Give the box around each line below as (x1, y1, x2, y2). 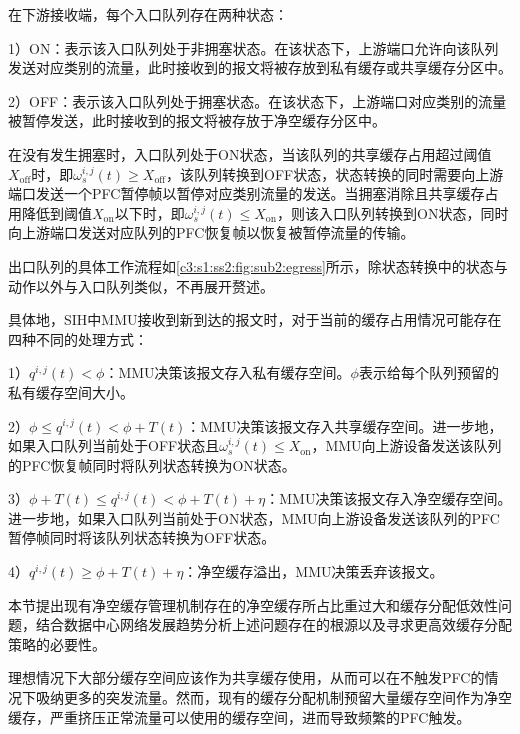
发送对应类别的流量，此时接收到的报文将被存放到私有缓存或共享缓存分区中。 (8, 57, 512, 78)
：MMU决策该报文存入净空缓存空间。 (265, 488, 512, 509)
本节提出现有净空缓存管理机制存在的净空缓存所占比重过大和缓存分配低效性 (8, 594, 498, 615)
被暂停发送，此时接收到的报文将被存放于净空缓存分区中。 (8, 110, 386, 131)
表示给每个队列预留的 (358, 362, 499, 383)
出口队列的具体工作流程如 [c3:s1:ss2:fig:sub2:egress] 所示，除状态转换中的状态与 (8, 255, 508, 276)
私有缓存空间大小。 (8, 381, 134, 402)
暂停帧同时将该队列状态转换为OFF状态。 (8, 527, 276, 548)
